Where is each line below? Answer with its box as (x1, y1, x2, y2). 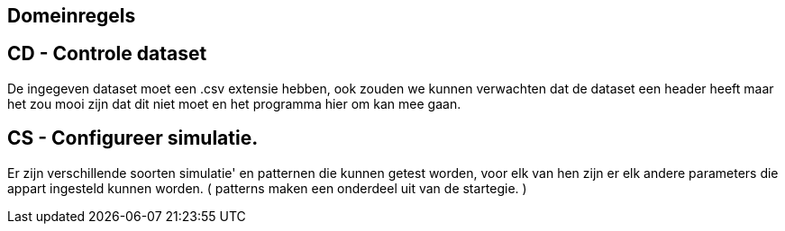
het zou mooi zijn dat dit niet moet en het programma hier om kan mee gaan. (7, 95, 461, 111)
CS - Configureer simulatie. (7, 127, 259, 150)
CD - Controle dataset (7, 42, 207, 66)
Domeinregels (7, 4, 136, 27)
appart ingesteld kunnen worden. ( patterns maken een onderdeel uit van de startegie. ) (7, 180, 527, 196)
